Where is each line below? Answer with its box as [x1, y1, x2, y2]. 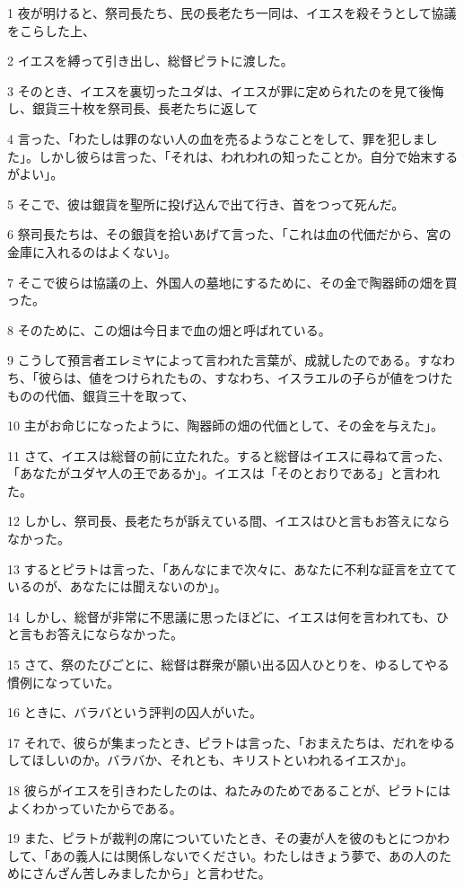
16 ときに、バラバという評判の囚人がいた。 [7, 703, 263, 722]
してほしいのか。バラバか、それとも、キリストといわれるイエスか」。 [7, 750, 414, 769]
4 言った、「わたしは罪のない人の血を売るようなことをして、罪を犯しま [7, 129, 425, 147]
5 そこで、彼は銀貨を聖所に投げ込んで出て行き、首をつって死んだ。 [7, 194, 405, 213]
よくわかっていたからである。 [7, 798, 182, 817]
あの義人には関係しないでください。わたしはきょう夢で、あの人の [49, 846, 439, 865]
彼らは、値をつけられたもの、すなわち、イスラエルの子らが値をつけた [38, 368, 453, 386]
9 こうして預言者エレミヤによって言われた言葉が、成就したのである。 [7, 350, 417, 369]
